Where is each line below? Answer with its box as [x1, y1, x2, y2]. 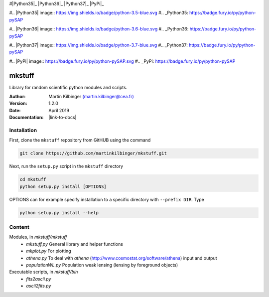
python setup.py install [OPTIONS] [19, 183, 107, 189]
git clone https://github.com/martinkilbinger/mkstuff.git [19, 150, 167, 156]
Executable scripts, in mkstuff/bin [9, 269, 78, 275]
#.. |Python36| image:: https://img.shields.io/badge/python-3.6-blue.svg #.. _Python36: [9, 26, 189, 32]
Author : [9, 94, 26, 100]
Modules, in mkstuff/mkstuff [9, 234, 67, 240]
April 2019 [48, 107, 70, 113]
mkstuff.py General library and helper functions [26, 241, 123, 247]
